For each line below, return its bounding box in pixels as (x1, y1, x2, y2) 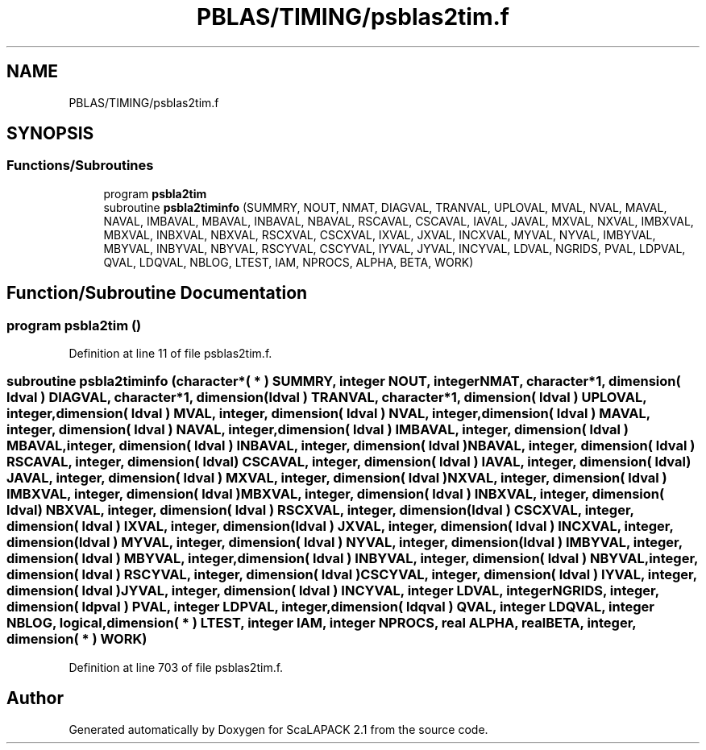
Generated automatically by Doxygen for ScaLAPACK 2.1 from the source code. (69, 722, 488, 736)
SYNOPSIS (6, 123, 94, 144)
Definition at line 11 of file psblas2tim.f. (69, 346, 272, 361)
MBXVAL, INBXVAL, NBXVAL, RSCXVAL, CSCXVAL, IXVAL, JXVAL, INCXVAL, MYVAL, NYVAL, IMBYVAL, (103, 227, 656, 242)
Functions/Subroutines (6, 157, 154, 174)
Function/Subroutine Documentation (6, 283, 308, 304)
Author (6, 688, 64, 709)
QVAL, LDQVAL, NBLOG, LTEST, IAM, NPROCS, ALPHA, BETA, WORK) (103, 255, 474, 269)
